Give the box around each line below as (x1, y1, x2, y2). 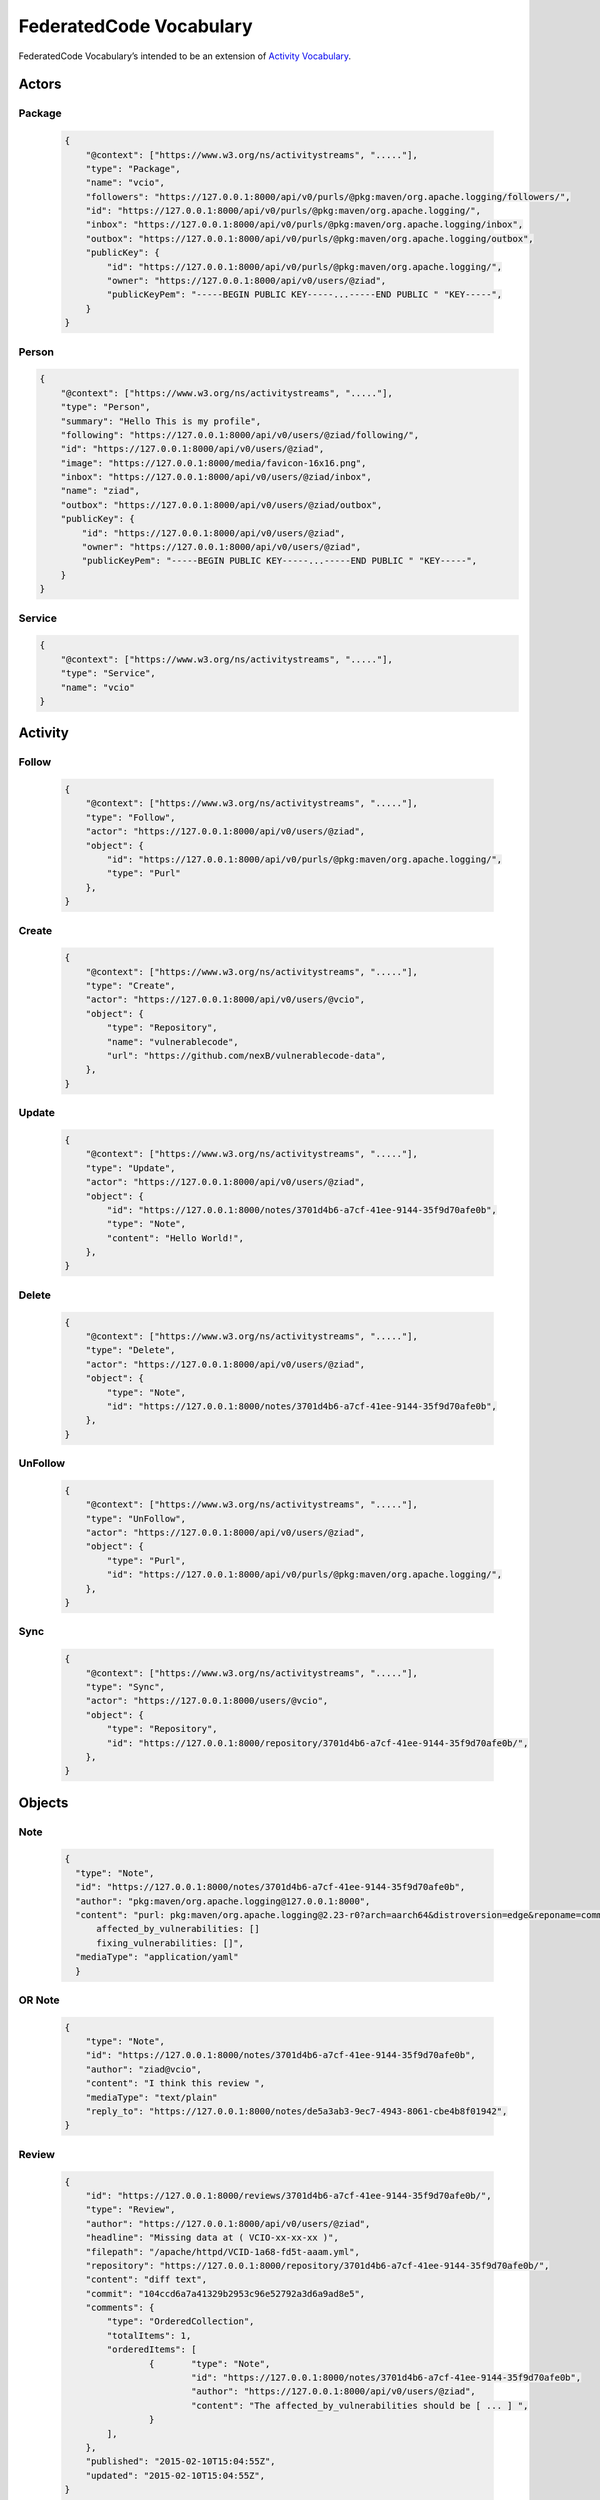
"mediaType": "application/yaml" (75, 1951, 239, 1963)
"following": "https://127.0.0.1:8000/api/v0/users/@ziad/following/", (60, 429, 420, 440)
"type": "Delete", (85, 1345, 176, 1356)
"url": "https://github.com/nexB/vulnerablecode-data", (106, 1050, 387, 1062)
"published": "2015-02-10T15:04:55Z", (85, 2456, 276, 2467)
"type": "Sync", (85, 1681, 165, 1692)
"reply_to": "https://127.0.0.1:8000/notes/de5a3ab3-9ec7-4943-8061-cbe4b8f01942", (85, 2106, 508, 2117)
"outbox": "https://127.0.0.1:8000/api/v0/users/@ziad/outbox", (60, 499, 383, 510)
